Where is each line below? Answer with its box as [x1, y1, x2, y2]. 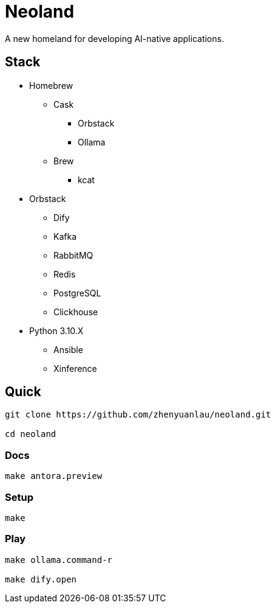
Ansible [53, 344, 83, 355]
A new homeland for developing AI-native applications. [5, 33, 224, 44]
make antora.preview [5, 471, 103, 481]
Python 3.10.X [29, 325, 84, 336]
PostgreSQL [53, 287, 101, 298]
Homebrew [29, 80, 73, 91]
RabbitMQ [53, 250, 93, 260]
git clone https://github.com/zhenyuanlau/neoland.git [5, 410, 271, 420]
